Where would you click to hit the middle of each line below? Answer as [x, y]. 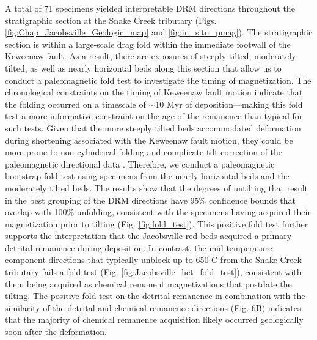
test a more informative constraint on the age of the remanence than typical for [154, 116]
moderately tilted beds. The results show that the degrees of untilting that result [157, 187]
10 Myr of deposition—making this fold [229, 104]
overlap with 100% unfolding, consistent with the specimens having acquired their [158, 212]
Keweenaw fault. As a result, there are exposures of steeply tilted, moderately [151, 56]
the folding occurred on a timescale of [75, 104]
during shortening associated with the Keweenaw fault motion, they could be [149, 140]
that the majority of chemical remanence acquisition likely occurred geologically [154, 320]
